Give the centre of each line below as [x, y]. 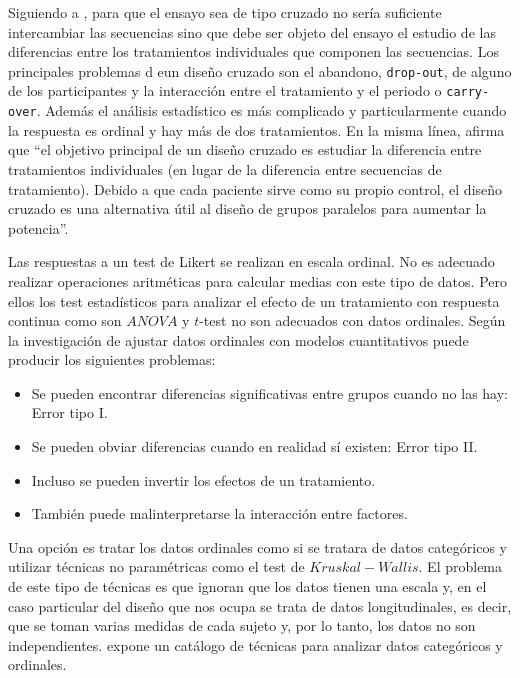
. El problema [460, 566]
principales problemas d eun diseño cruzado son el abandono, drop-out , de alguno [260, 70]
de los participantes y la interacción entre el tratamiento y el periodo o [225, 90]
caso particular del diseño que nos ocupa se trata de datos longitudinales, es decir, [260, 605]
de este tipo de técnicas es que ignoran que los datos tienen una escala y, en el [247, 586]
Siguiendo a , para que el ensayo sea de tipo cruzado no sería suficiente [225, 12]
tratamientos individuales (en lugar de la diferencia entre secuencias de [225, 168]
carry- [468, 92]
